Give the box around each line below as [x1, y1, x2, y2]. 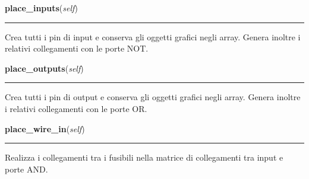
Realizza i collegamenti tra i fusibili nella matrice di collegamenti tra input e [5, 151, 283, 164]
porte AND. [5, 162, 48, 175]
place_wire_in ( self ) [5, 122, 85, 135]
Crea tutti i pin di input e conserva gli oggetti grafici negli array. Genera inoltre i [5, 30, 301, 43]
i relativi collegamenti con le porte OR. [5, 102, 147, 114]
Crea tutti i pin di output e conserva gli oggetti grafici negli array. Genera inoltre [5, 91, 301, 103]
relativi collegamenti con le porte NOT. [5, 42, 149, 55]
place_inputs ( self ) [5, 2, 78, 14]
